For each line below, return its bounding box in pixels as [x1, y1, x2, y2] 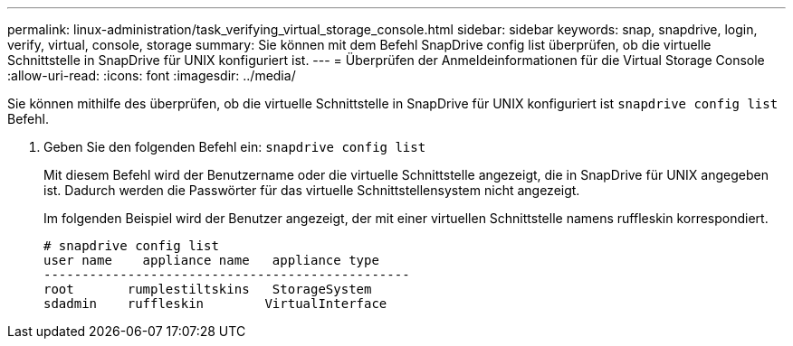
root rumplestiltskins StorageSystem [43, 282, 372, 296]
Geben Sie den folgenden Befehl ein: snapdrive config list [43, 139, 426, 154]
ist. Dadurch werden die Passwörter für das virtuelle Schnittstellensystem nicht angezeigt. [43, 182, 580, 198]
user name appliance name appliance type [43, 253, 379, 267]
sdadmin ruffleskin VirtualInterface [43, 296, 387, 311]
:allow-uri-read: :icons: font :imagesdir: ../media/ [7, 68, 296, 83]
